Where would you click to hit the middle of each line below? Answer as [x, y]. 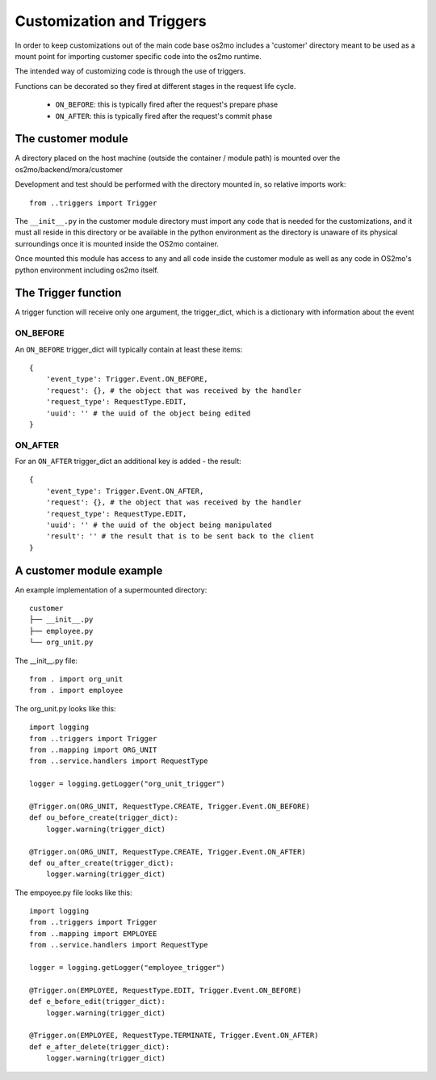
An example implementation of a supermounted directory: [111, 589]
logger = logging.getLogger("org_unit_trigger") [127, 784]
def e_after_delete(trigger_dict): [100, 1046]
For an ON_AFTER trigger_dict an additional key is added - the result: [128, 462]
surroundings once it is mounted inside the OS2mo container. [117, 243]
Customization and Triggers [111, 21]
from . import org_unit [76, 679]
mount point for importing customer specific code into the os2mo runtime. [138, 56]
